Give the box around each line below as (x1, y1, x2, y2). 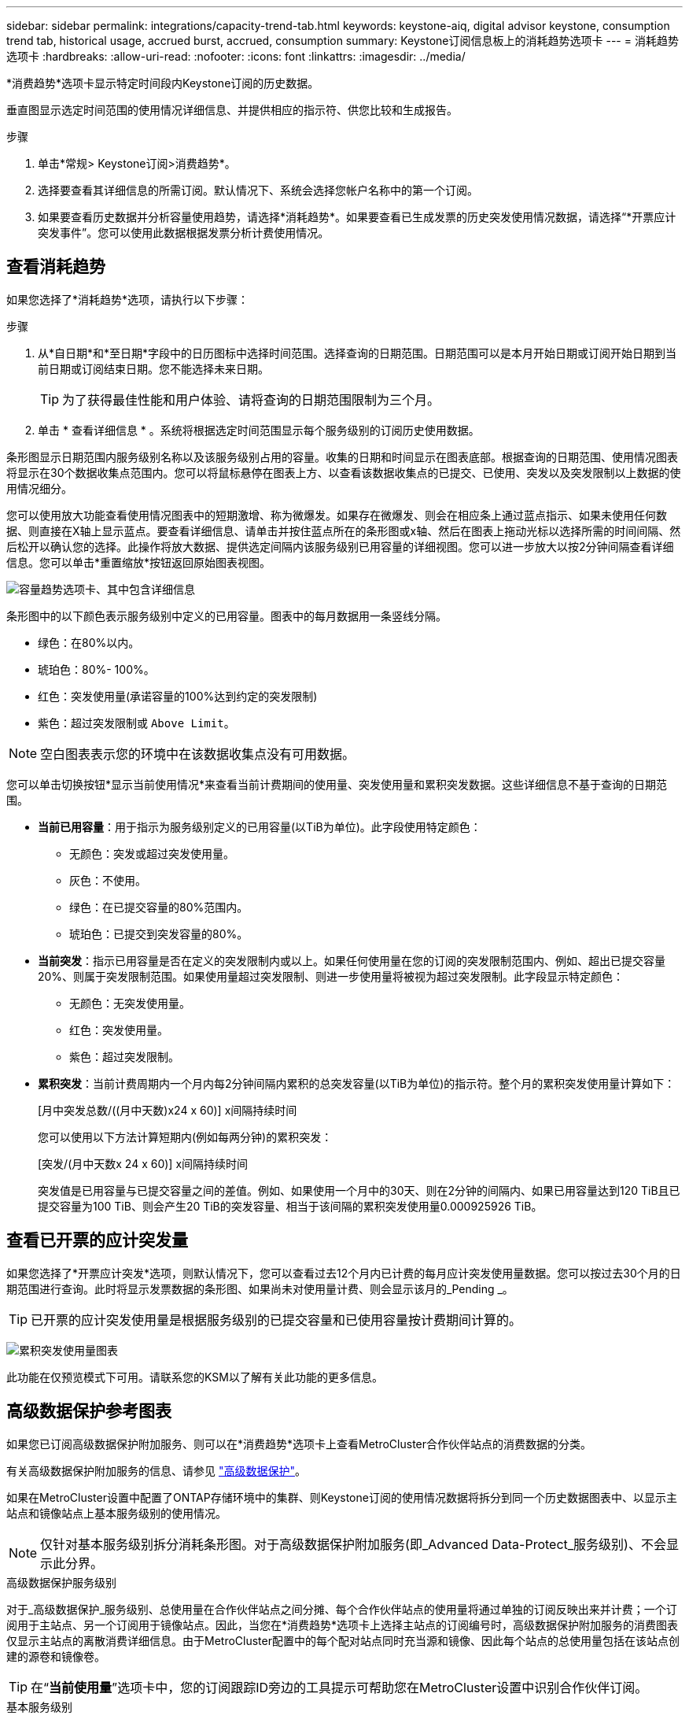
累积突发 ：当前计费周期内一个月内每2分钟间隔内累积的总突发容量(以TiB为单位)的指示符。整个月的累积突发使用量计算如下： (38, 1076, 676, 1090)
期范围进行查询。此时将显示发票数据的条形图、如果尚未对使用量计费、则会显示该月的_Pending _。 (6, 1281, 514, 1296)
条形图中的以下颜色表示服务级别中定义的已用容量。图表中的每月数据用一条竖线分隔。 (6, 608, 447, 623)
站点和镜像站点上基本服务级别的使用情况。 (6, 1506, 227, 1520)
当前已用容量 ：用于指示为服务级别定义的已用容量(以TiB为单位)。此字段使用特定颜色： (38, 819, 481, 834)
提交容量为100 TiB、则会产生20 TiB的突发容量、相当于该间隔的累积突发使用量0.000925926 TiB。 (38, 1199, 543, 1213)
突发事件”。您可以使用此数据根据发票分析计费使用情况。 (38, 226, 330, 239)
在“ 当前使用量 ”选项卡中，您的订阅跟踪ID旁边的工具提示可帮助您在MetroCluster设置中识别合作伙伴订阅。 (31, 1679, 648, 1695)
